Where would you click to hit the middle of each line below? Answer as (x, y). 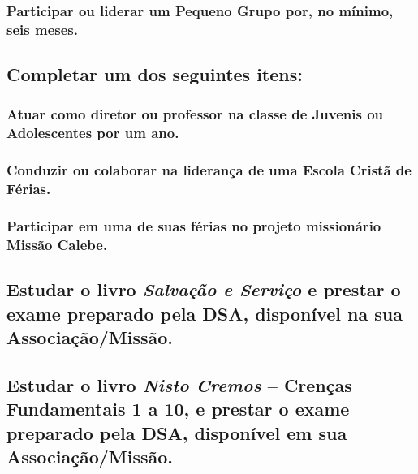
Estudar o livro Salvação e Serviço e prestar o (204, 289)
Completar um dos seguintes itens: (155, 74)
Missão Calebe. (57, 244)
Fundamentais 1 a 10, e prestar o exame (178, 409)
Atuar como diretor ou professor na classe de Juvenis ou (195, 114)
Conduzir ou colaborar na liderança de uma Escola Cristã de (209, 170)
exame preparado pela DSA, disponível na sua (205, 313)
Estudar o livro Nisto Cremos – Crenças (179, 384)
